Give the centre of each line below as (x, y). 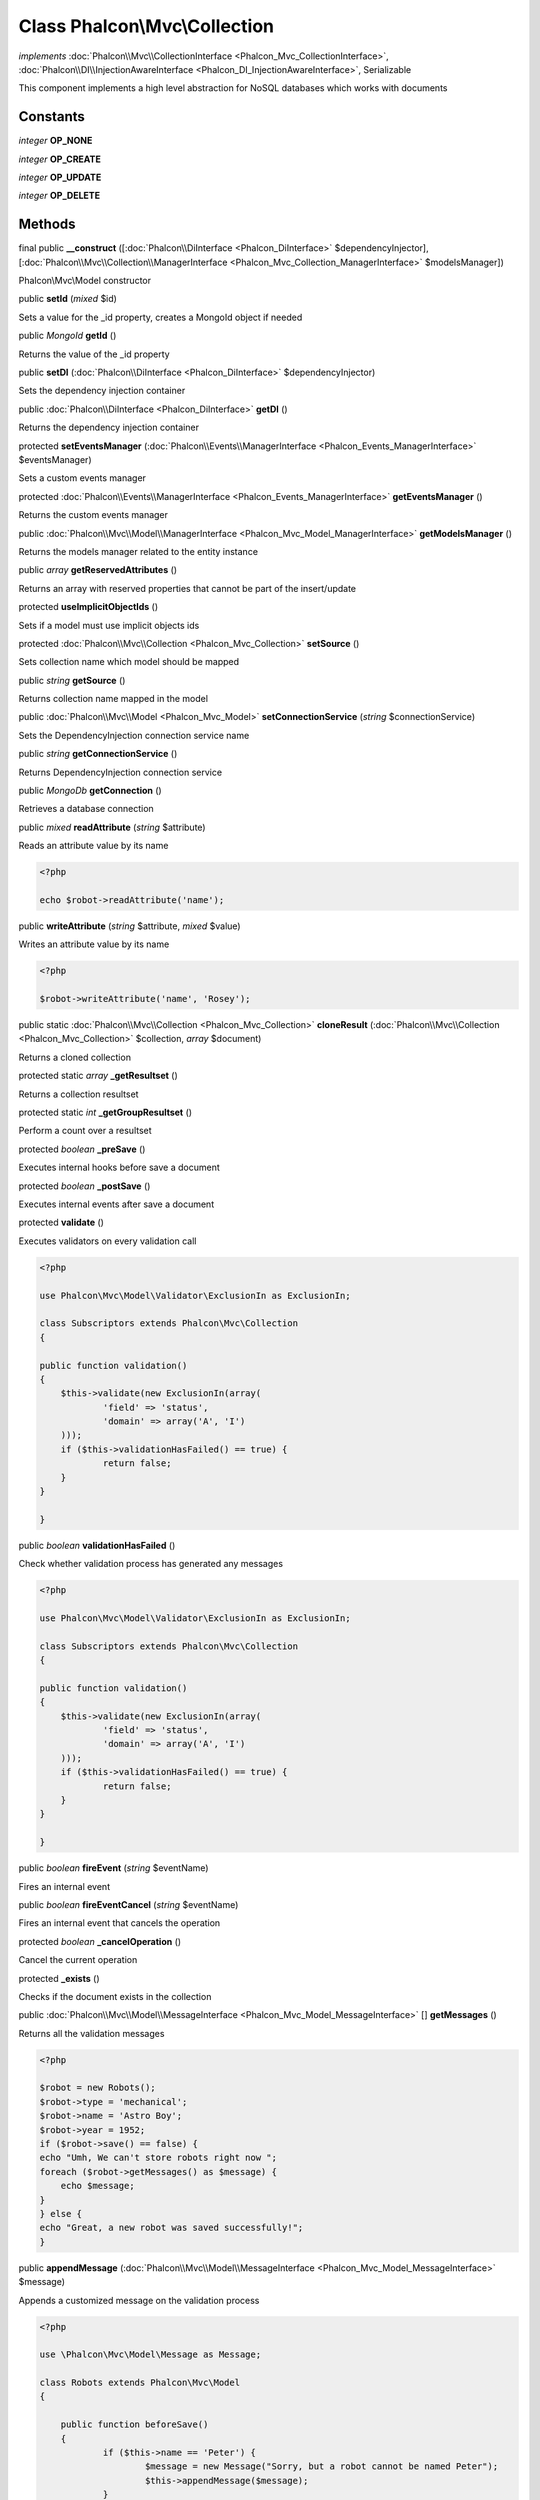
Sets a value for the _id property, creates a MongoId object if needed (160, 317)
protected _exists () (59, 1978)
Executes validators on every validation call (107, 1241)
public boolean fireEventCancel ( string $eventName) (128, 1904)
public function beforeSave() (134, 2424)
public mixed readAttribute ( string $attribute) (112, 827)
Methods (47, 224)
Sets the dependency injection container (102, 391)
